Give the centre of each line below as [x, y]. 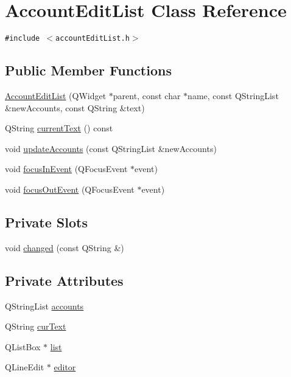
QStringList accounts [44, 306]
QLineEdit [25, 367]
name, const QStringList [233, 95]
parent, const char [147, 95]
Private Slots [46, 222]
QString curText [36, 326]
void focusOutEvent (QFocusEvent [70, 189]
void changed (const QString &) [65, 247]
